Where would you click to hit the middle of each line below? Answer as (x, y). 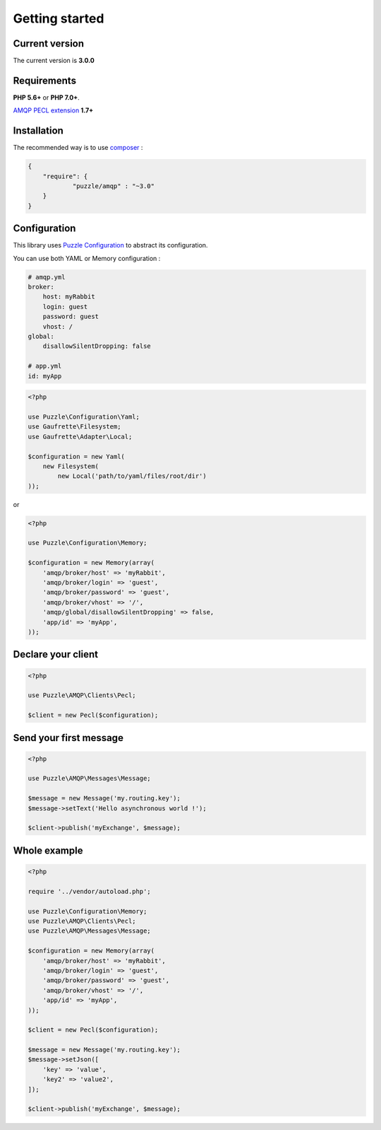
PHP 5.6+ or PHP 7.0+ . (47, 97)
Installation (38, 131)
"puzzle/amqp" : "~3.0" (114, 186)
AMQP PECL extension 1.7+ (53, 110)
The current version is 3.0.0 (54, 61)
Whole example (48, 850)
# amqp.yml (47, 277)
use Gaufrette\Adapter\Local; (80, 436)
